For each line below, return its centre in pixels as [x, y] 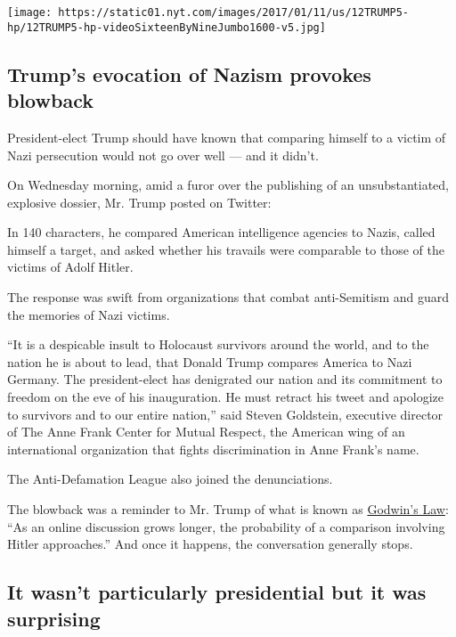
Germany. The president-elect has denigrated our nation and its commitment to [225, 379]
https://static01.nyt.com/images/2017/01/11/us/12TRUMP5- [234, 12]
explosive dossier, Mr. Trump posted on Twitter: [139, 202]
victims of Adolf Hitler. [70, 267]
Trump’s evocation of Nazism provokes [189, 73]
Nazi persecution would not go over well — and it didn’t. [163, 155]
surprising [54, 618]
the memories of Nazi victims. [89, 314]
